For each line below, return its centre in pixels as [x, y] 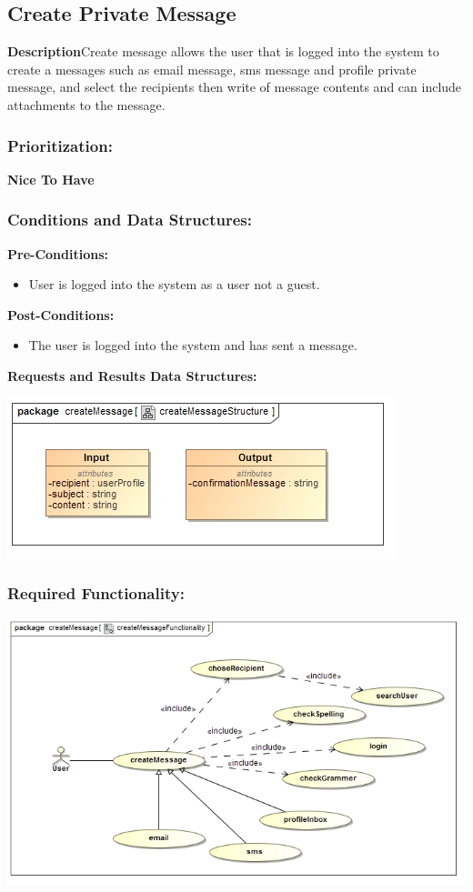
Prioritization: [60, 145]
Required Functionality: [96, 593]
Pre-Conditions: [58, 253]
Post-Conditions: [61, 314]
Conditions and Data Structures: [130, 220]
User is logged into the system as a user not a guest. [174, 284]
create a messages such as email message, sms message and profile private [212, 69]
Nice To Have [51, 179]
